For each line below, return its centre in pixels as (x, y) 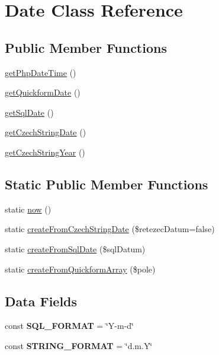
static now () (28, 209)
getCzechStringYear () (45, 152)
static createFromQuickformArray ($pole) (80, 269)
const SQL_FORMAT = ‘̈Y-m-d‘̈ (69, 326)
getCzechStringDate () (46, 132)
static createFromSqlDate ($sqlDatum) (75, 248)
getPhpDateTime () (41, 72)
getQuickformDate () (43, 92)
